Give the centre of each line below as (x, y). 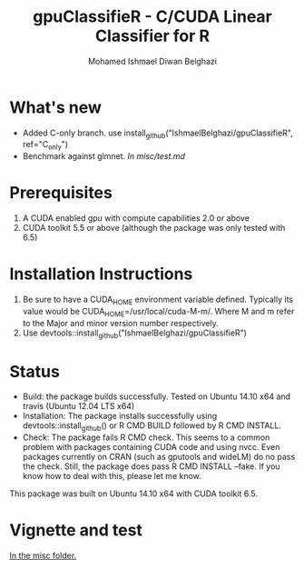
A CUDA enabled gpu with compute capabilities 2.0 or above (136, 218)
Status (35, 371)
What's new (56, 107)
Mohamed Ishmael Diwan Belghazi (152, 61)
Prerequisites (61, 193)
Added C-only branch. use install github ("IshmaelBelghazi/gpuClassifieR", (157, 134)
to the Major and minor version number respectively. (121, 323)
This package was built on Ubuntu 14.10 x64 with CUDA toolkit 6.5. (134, 494)
